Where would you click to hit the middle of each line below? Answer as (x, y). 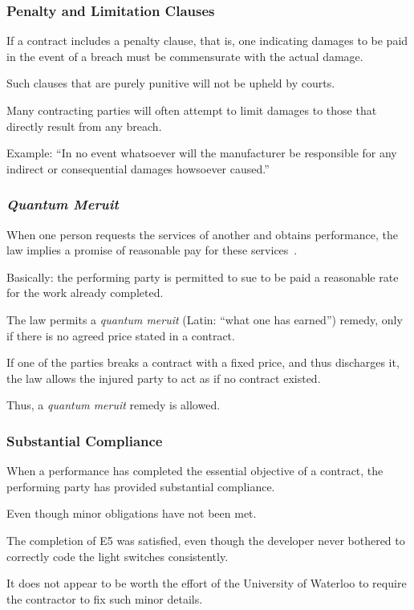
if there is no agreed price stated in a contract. (121, 335)
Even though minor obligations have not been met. (132, 513)
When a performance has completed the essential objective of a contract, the (195, 471)
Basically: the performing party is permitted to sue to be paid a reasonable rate (203, 277)
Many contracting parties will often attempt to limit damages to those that (192, 110)
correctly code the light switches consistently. (118, 556)
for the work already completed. (85, 293)
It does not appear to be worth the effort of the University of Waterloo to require (207, 583)
